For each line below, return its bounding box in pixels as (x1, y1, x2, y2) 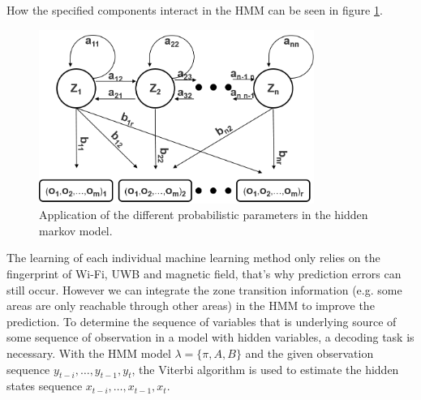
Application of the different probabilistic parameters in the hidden (39, 206, 368, 223)
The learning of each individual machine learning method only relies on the (6, 249, 380, 266)
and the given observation (245, 345, 374, 361)
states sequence (6, 377, 83, 394)
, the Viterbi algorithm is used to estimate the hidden (131, 360, 399, 377)
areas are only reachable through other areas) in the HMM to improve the (6, 297, 375, 314)
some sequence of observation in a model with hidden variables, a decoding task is (6, 329, 415, 346)
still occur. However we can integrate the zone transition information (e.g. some (6, 281, 402, 298)
